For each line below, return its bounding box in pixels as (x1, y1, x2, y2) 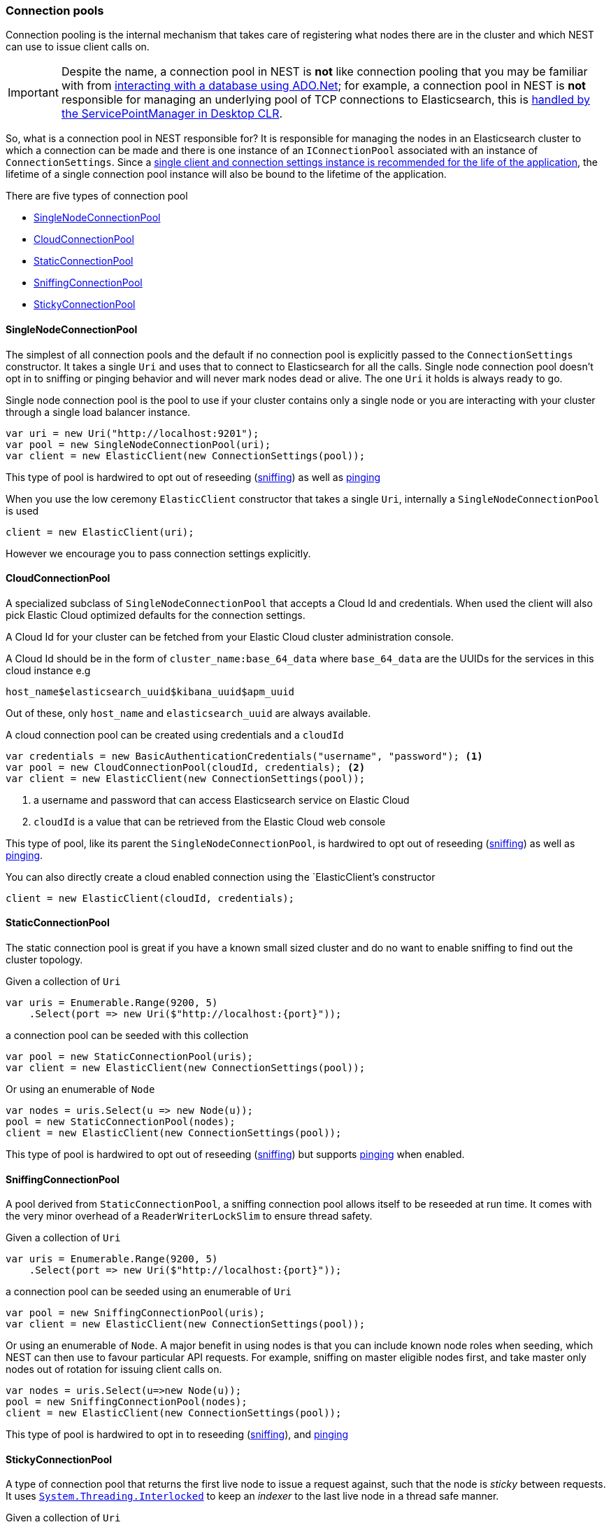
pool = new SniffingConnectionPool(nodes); (6, 1396, 247, 1408)
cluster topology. (6, 954, 83, 966)
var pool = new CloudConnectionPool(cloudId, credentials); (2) (6, 761, 366, 773)
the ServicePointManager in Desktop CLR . (61, 106, 283, 121)
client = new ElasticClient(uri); (6, 526, 194, 538)
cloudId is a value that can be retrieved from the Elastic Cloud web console (34, 815, 386, 828)
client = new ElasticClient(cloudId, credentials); (6, 892, 295, 904)
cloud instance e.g (6, 664, 91, 676)
